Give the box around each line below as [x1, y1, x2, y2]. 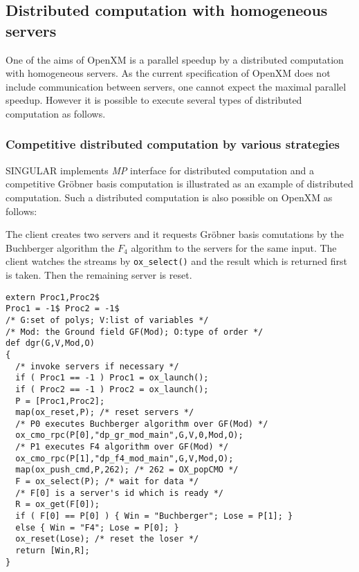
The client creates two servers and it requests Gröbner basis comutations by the [6, 227, 344, 241]
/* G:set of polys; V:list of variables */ [6, 315, 209, 325]
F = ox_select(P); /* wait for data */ [15, 477, 199, 487]
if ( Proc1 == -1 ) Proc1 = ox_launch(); [15, 373, 209, 383]
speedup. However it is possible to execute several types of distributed [6, 93, 302, 107]
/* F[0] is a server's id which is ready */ [15, 488, 223, 498]
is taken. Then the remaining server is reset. [6, 268, 192, 282]
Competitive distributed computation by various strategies [6, 136, 340, 153]
